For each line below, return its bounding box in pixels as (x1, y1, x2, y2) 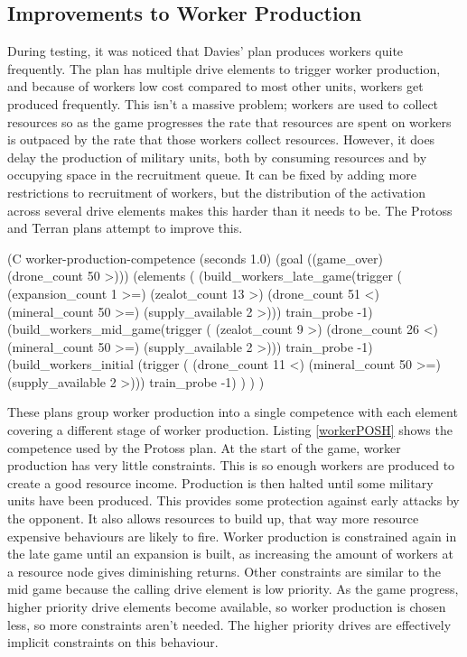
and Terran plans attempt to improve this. (7, 218, 243, 237)
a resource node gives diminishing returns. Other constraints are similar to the (7, 561, 441, 580)
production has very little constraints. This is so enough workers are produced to (7, 456, 455, 475)
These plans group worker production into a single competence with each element (7, 403, 458, 421)
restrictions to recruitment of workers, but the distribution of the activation (7, 182, 425, 201)
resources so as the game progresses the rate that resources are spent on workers (7, 112, 452, 131)
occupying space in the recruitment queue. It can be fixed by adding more (7, 165, 416, 184)
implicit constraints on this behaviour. (7, 633, 219, 652)
